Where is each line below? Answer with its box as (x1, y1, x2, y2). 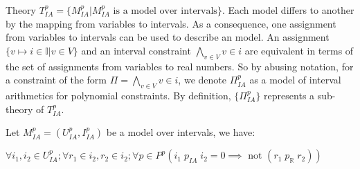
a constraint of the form (6, 72, 107, 87)
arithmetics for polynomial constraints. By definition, (6, 88, 231, 102)
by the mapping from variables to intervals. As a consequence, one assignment (6, 16, 336, 30)
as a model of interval (249, 72, 341, 87)
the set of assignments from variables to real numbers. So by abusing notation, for (6, 59, 354, 73)
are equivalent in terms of (244, 43, 354, 57)
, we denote (178, 72, 226, 87)
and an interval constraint (81, 43, 191, 57)
